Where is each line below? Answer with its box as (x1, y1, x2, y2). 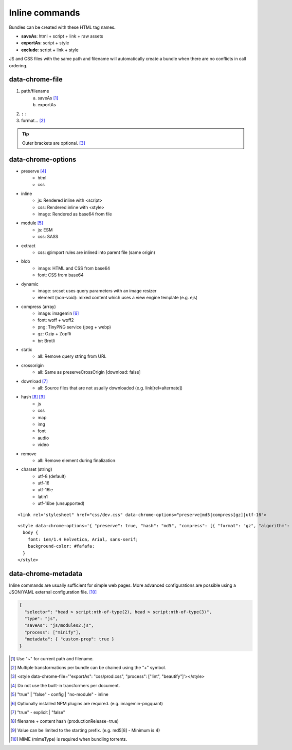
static (21, 346, 33, 353)
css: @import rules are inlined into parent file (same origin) (37, 249, 156, 255)
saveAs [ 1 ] (37, 95, 58, 101)
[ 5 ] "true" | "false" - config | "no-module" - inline (10, 692, 109, 697)
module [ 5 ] (21, 220, 43, 226)
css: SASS (37, 234, 58, 240)
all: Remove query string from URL (37, 353, 107, 359)
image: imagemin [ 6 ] (37, 310, 79, 316)
